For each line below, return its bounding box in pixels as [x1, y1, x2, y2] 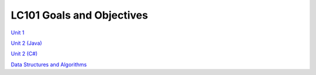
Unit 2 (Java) [11, 40, 42, 47]
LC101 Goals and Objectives [11, 9, 149, 22]
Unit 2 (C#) [11, 50, 38, 58]
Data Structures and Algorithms [11, 61, 87, 68]
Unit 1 [11, 29, 25, 36]
